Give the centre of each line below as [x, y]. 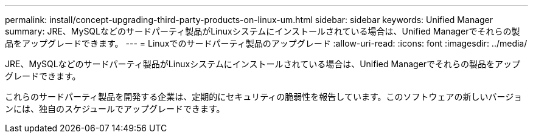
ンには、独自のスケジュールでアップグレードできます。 [115, 109]
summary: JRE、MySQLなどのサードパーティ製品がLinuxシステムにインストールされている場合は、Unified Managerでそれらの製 [263, 31]
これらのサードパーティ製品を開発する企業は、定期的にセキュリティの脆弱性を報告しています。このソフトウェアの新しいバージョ [264, 97]
